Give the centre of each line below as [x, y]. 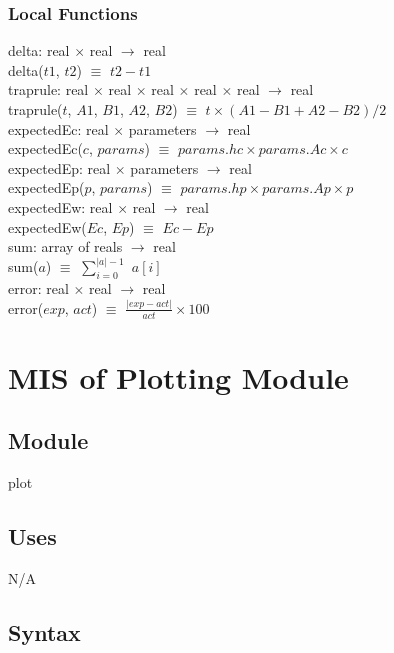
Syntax [44, 632]
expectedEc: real [58, 128]
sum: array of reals [65, 246]
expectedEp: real [59, 167]
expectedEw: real [60, 206]
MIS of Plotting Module [178, 376]
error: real [38, 287]
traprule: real [48, 89]
